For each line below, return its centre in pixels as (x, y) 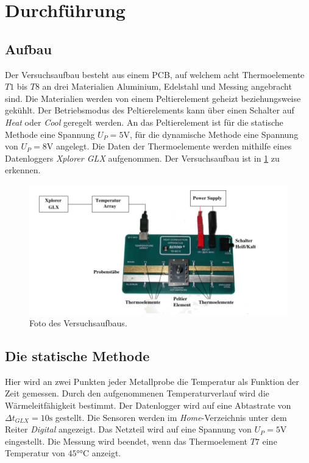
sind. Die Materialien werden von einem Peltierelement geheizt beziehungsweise (153, 98)
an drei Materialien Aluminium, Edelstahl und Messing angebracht (167, 86)
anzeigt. (106, 453)
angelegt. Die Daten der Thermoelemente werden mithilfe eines (174, 146)
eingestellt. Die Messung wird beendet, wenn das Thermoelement (126, 441)
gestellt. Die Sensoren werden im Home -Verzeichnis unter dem (171, 417)
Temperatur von (35, 453)
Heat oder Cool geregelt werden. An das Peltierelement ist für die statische (144, 122)
